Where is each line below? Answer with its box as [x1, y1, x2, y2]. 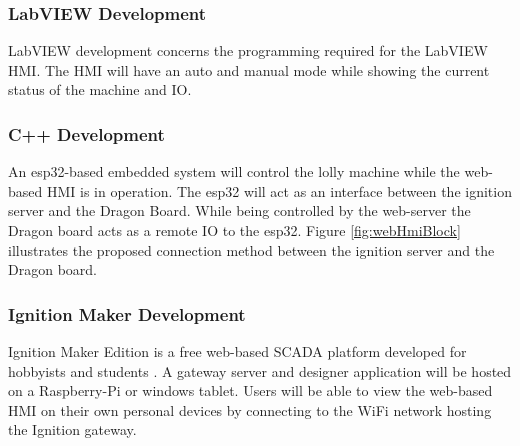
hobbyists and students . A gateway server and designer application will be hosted [8, 360, 512, 381]
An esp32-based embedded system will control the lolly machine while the [8, 161, 460, 182]
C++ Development [8, 121, 165, 146]
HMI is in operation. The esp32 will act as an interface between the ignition [46, 180, 512, 201]
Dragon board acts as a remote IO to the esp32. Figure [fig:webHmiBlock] [8, 220, 461, 240]
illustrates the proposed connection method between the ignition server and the [8, 239, 495, 260]
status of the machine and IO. [8, 79, 192, 100]
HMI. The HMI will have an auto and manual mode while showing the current [8, 59, 490, 80]
